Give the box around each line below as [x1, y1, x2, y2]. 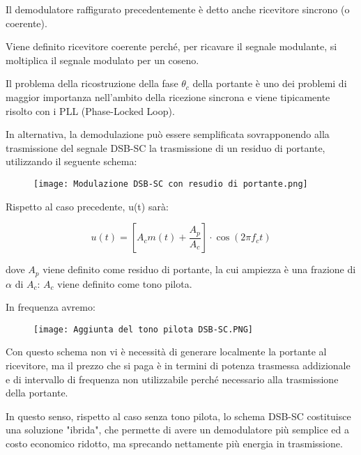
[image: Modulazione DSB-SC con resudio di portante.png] [33, 178, 308, 189]
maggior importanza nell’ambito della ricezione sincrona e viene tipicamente [6, 89, 330, 104]
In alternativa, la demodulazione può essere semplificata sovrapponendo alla [6, 127, 330, 141]
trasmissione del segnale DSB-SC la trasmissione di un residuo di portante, [6, 140, 325, 155]
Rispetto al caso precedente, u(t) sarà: [6, 199, 169, 213]
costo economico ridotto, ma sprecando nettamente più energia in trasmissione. [6, 436, 343, 451]
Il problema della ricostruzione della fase [6, 76, 178, 91]
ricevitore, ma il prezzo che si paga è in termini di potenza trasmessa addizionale [6, 358, 351, 373]
